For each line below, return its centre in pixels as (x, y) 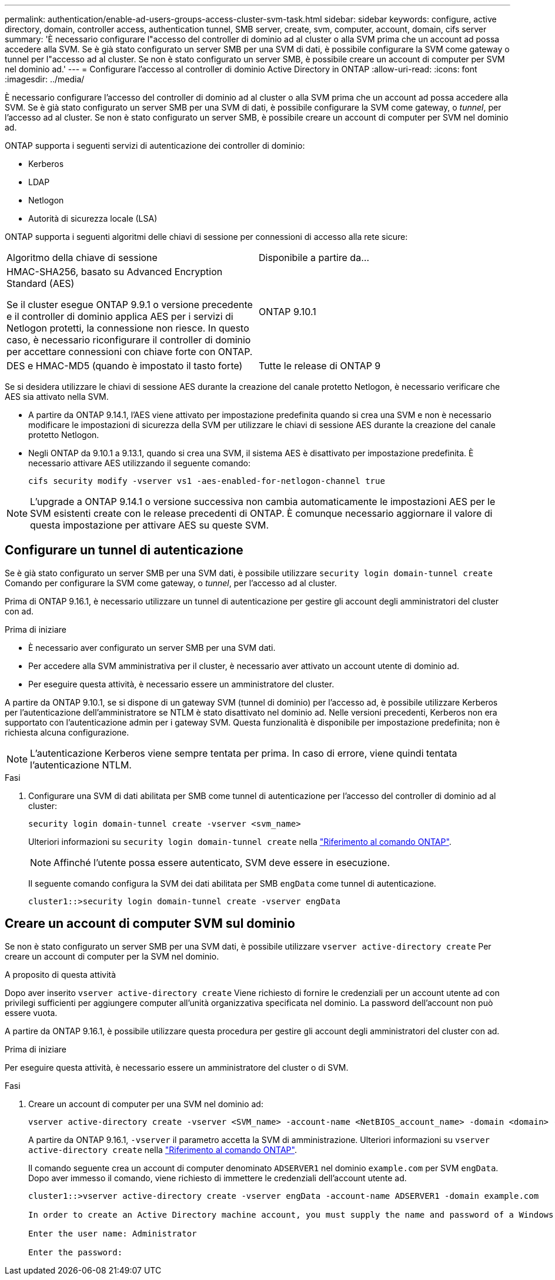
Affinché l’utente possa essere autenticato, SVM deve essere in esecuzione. (222, 862)
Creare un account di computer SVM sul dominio (150, 924)
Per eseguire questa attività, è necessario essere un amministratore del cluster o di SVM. (177, 1067)
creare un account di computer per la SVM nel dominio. (112, 956)
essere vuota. (31, 1012)
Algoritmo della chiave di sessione (82, 258)
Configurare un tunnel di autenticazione (124, 550)
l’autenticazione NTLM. (81, 765)
